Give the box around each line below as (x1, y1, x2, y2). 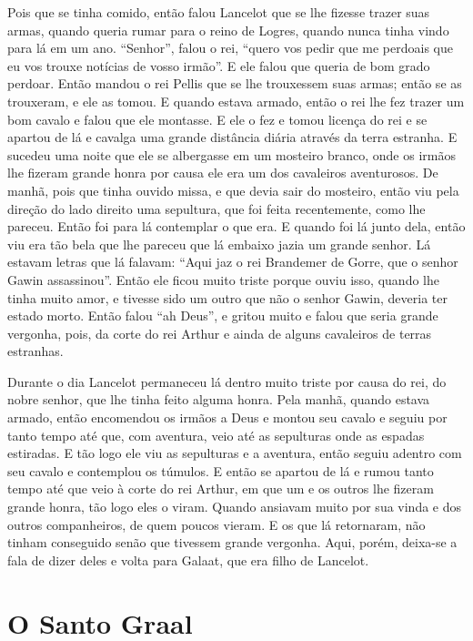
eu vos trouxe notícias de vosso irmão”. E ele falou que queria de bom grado (7, 56, 430, 75)
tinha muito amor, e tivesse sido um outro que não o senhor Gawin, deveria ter (7, 288, 448, 307)
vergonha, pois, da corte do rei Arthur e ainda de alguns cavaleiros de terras (7, 323, 432, 342)
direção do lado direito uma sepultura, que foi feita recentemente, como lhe (7, 198, 426, 218)
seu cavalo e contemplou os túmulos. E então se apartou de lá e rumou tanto (7, 461, 434, 480)
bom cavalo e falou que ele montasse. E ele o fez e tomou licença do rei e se (7, 109, 428, 128)
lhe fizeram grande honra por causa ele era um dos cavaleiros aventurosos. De (7, 163, 438, 182)
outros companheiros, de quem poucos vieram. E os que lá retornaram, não (7, 514, 426, 534)
